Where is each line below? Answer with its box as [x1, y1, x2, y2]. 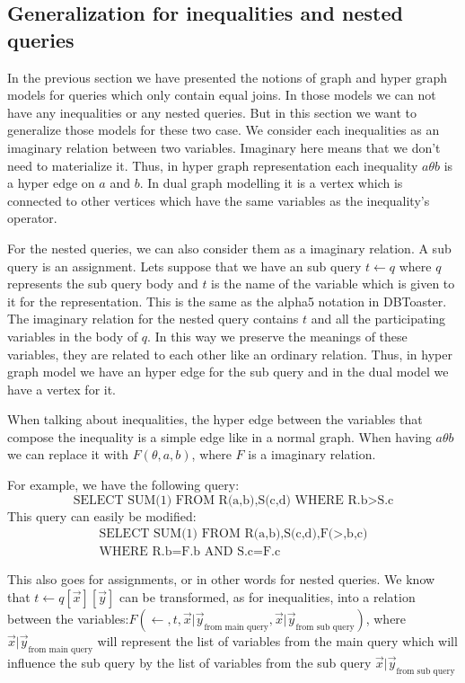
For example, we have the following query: [7, 475, 240, 494]
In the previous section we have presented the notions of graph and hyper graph [7, 67, 448, 86]
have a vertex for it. [7, 379, 117, 398]
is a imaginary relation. [248, 445, 376, 464]
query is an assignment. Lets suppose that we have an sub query [7, 256, 362, 275]
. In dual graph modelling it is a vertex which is [139, 173, 403, 192]
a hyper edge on [7, 173, 95, 192]
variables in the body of [7, 326, 138, 345]
